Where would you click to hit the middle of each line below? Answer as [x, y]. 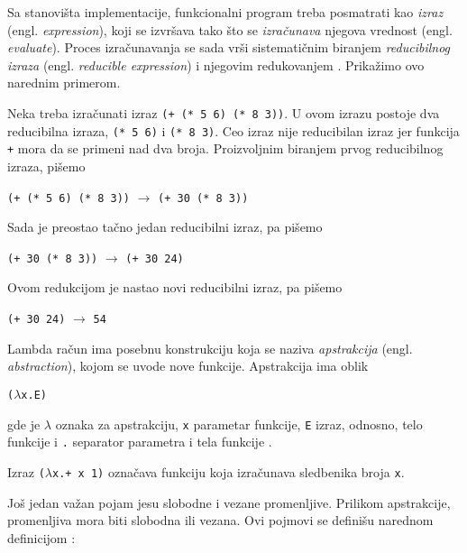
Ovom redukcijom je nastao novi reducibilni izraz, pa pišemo [175, 287]
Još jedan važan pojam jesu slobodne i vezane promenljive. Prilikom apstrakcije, [229, 502]
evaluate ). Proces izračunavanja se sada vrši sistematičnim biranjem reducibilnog [229, 47]
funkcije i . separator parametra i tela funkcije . [140, 442]
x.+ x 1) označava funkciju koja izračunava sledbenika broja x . [228, 471]
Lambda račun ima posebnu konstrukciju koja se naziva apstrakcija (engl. [210, 348]
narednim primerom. [64, 83]
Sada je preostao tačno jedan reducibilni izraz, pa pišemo [165, 227]
